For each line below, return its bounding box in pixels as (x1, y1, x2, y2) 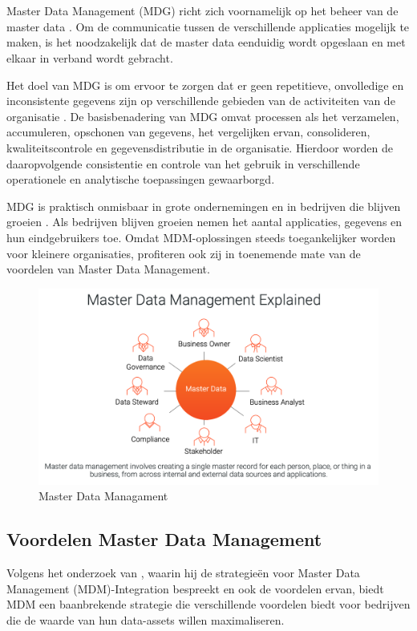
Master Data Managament (38, 487, 168, 504)
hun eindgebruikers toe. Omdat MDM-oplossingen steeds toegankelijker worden (6, 229, 396, 245)
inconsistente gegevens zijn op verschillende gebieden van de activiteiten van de (6, 92, 395, 109)
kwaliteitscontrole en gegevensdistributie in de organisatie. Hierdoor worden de (6, 139, 393, 156)
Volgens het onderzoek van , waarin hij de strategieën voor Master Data (6, 564, 360, 581)
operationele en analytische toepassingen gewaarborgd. (6, 171, 275, 188)
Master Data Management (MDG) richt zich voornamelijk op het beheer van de (6, 2, 399, 19)
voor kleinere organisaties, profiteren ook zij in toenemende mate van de (6, 245, 361, 261)
